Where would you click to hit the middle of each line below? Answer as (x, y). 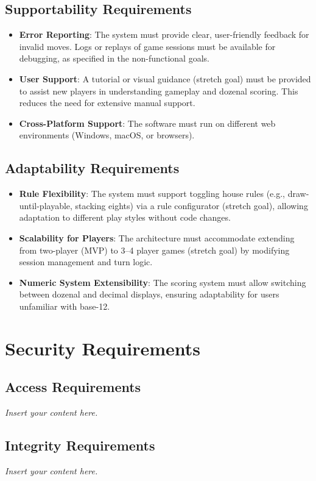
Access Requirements (73, 387)
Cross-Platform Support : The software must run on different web (147, 123)
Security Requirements (103, 348)
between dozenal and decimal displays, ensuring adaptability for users (149, 294)
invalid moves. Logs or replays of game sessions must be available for (147, 46)
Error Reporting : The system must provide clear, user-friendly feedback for (164, 34)
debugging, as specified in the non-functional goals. (114, 58)
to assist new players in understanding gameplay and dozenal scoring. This (159, 91)
